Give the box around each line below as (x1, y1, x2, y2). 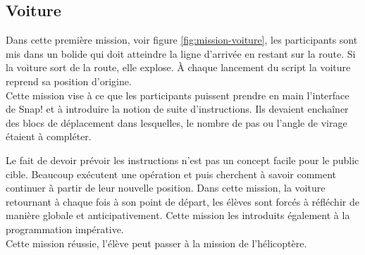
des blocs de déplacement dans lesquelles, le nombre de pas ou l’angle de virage (6, 115, 347, 130)
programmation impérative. (6, 221, 124, 236)
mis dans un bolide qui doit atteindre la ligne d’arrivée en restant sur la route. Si (6, 46, 356, 61)
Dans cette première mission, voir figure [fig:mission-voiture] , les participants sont (6, 32, 358, 47)
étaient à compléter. (6, 129, 92, 144)
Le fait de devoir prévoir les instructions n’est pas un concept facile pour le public (6, 152, 359, 167)
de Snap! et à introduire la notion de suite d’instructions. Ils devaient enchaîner (6, 101, 349, 116)
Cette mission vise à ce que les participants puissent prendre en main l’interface (6, 87, 349, 102)
